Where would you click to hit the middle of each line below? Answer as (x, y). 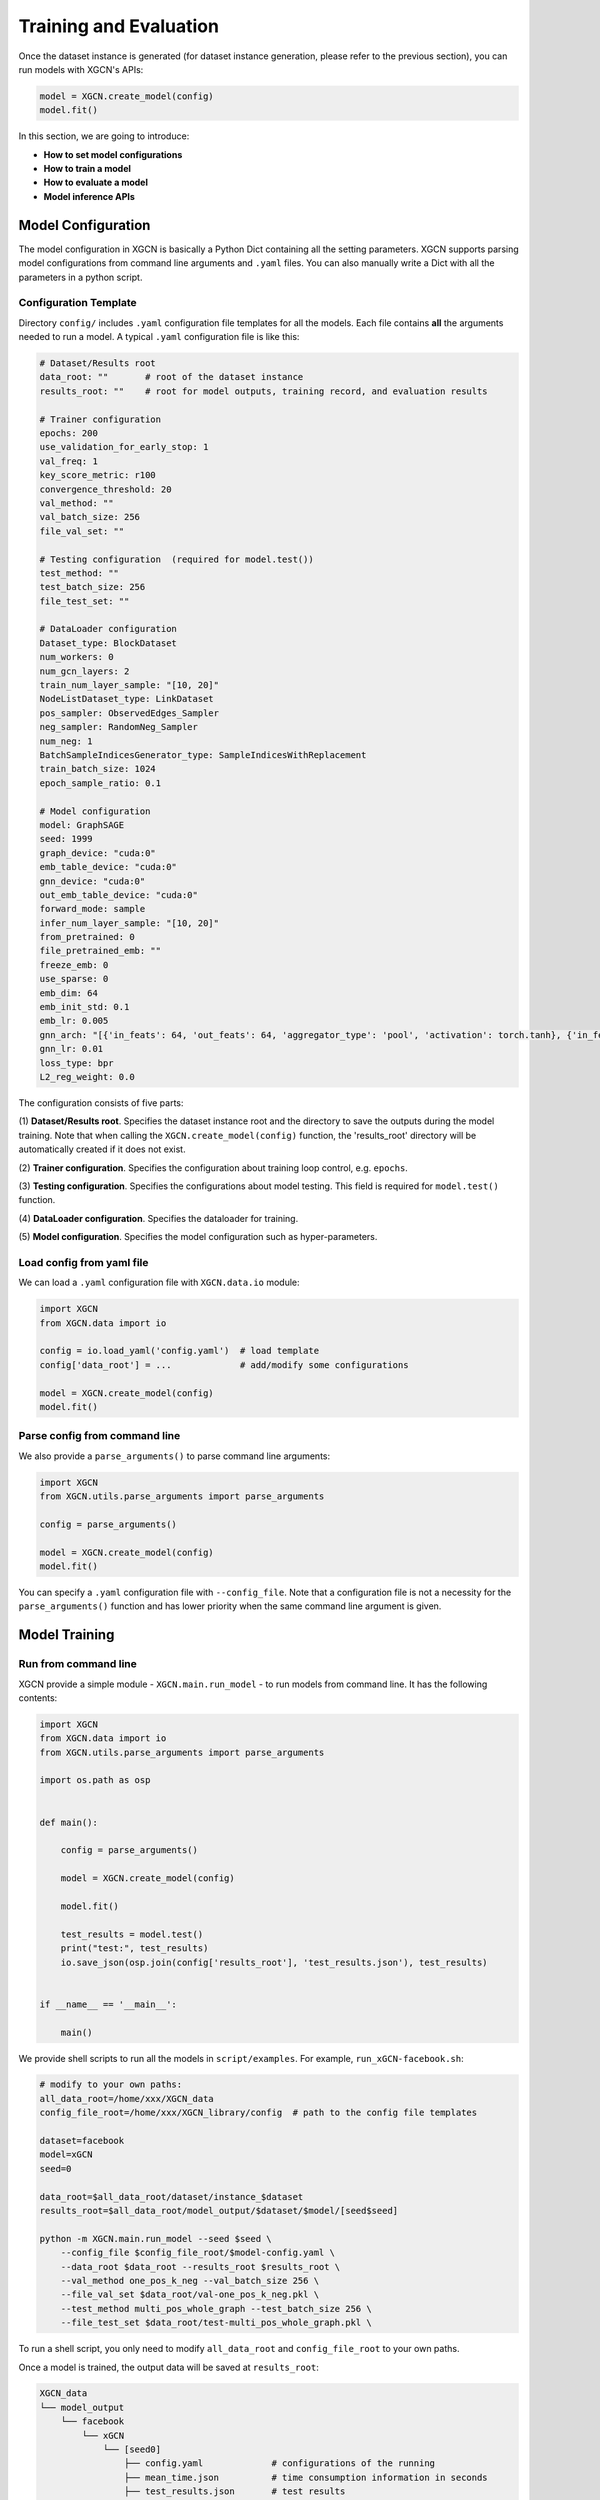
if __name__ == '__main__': (108, 2004)
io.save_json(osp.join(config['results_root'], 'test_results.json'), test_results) (274, 1962)
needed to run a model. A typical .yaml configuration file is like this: (159, 337)
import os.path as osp (95, 1780)
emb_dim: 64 (69, 993)
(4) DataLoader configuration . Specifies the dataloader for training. (158, 1218)
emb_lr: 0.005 (74, 1021)
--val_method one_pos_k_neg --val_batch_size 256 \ (190, 2280)
